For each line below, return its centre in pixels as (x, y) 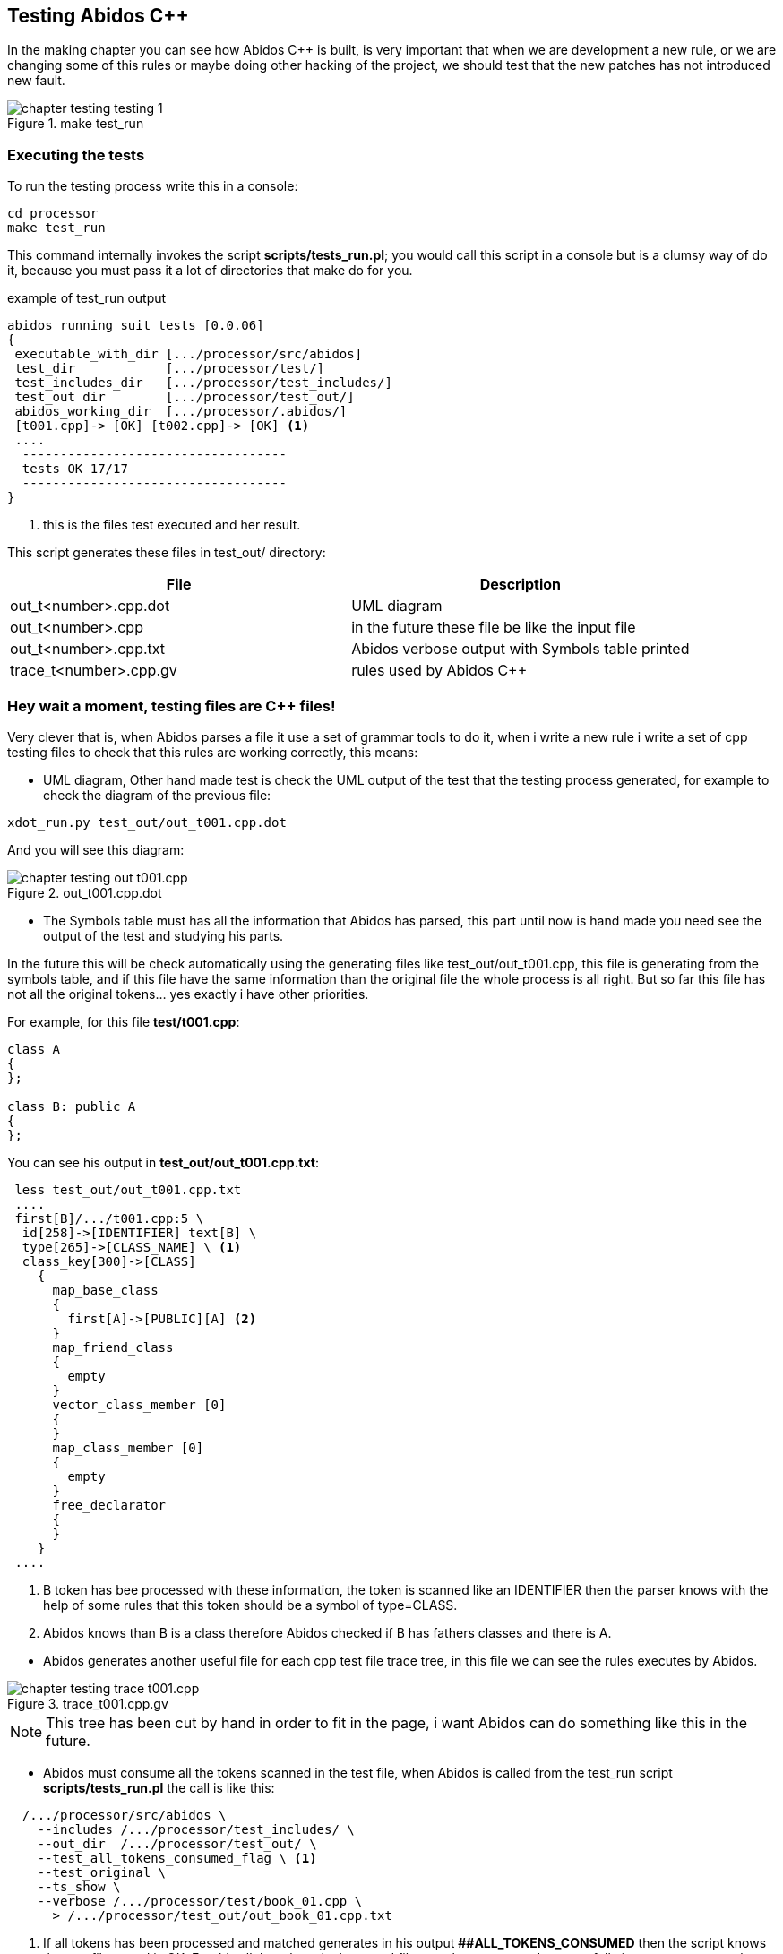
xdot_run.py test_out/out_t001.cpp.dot (147, 822)
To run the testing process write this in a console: (153, 186)
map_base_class (105, 1290)
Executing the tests (76, 155)
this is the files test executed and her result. (172, 525)
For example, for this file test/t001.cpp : (124, 1021)
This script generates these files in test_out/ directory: (167, 553)
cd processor (53, 214)
